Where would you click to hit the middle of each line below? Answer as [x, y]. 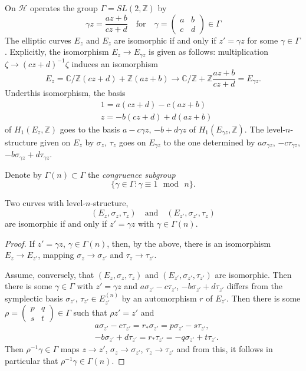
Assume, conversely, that [50, 274]
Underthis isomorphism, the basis [65, 93]
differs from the [254, 286]
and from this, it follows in [225, 349]
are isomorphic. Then [253, 274]
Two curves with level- [45, 203]
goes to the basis [90, 129]
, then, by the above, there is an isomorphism [189, 243]
